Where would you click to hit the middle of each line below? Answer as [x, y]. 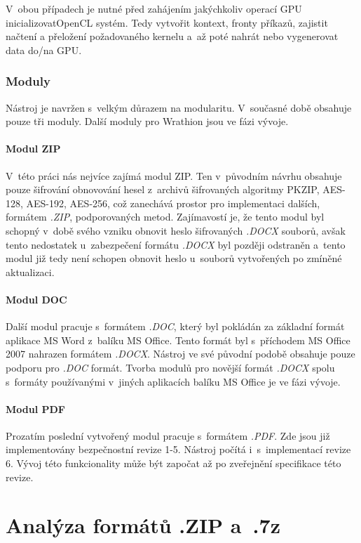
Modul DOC [36, 299]
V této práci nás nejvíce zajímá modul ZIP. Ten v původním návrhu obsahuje [174, 175]
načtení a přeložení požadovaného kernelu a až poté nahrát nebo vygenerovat [172, 36]
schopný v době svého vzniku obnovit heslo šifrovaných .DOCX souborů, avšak [176, 230]
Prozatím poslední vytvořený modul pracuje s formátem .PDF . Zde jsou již [168, 435]
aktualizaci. [30, 271]
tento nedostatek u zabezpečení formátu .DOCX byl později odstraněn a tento [176, 244]
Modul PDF [35, 408]
